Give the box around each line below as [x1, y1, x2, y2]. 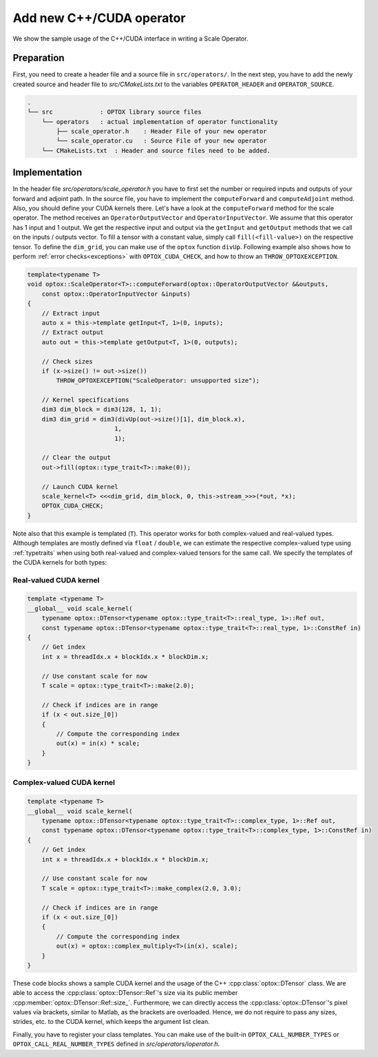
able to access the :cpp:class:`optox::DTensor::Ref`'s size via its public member [12, 989, 238, 997]
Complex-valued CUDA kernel [12, 778, 116, 788]
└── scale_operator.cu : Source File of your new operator [56, 137, 267, 145]
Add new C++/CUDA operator [12, 10, 186, 25]
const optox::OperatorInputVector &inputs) [41, 290, 191, 297]
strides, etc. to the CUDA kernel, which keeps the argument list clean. [12, 1018, 210, 1026]
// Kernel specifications [41, 396, 129, 404]
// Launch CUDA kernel [41, 483, 118, 490]
